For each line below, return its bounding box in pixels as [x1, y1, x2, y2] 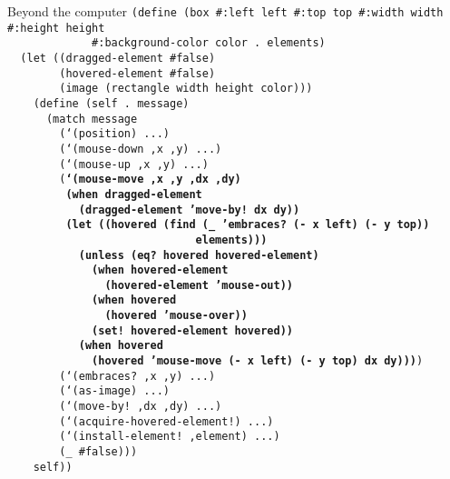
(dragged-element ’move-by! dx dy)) [78, 203, 300, 216]
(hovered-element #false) [59, 66, 216, 80]
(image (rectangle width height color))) [59, 82, 313, 95]
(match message [45, 112, 138, 125]
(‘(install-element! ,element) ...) [59, 430, 280, 444]
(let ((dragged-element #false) [20, 51, 216, 65]
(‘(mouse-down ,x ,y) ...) [59, 142, 222, 155]
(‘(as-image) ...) [59, 384, 170, 398]
